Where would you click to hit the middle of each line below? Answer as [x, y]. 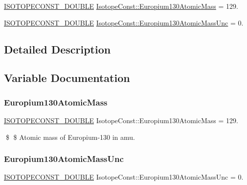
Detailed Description [57, 49]
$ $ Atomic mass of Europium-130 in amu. [70, 137]
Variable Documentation [67, 78]
